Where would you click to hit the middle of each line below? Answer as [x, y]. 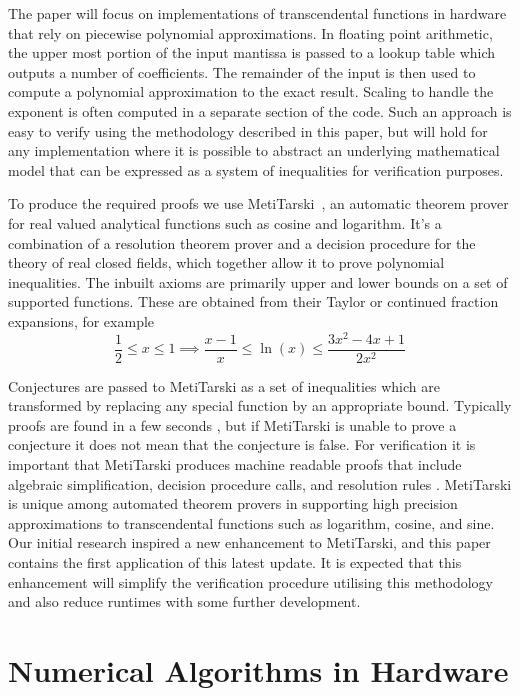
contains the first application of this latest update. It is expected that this [235, 561]
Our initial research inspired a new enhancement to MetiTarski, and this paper [249, 542]
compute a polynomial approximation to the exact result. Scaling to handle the [251, 91]
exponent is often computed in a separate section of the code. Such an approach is [260, 110]
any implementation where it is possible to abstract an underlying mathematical [254, 150]
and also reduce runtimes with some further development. [184, 601]
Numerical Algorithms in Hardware [258, 669]
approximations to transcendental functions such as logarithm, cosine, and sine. [251, 522]
